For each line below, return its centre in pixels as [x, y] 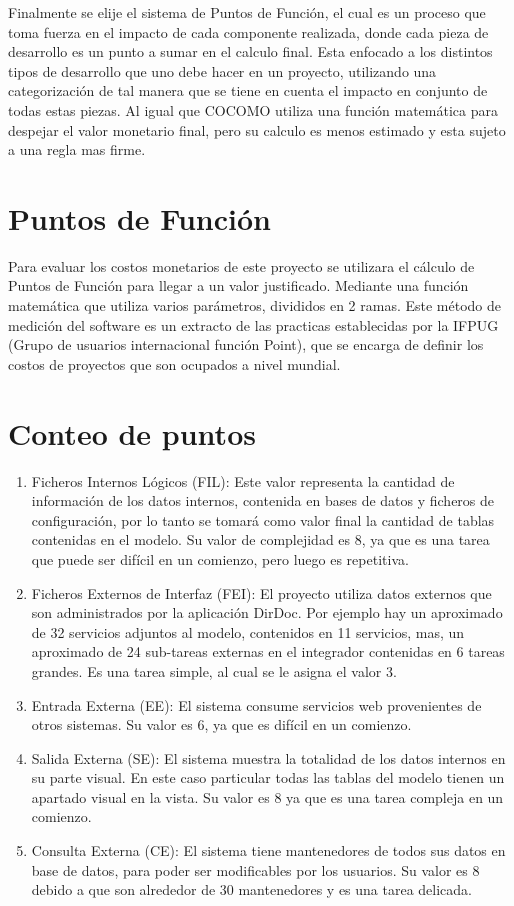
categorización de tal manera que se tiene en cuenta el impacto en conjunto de [248, 90]
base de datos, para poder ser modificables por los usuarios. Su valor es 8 [255, 869]
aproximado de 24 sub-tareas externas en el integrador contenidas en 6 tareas [268, 651]
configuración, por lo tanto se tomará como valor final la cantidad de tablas [263, 519]
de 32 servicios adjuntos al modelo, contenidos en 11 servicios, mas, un [248, 631]
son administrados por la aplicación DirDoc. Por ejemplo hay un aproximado [267, 612]
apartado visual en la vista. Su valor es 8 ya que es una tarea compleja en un [267, 796]
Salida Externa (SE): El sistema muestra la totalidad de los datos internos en [268, 757]
